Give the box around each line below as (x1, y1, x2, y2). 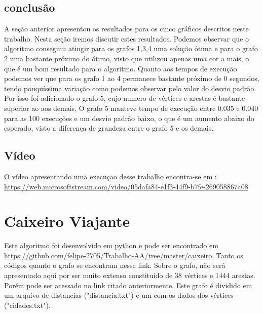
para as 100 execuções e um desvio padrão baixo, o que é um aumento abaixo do (4, 112, 254, 123)
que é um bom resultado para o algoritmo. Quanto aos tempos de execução (4, 63, 237, 73)
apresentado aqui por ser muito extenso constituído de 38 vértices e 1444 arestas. (4, 270, 255, 281)
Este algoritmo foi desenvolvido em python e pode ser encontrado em (4, 240, 218, 251)
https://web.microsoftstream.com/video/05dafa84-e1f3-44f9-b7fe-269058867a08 (4, 181, 248, 191)
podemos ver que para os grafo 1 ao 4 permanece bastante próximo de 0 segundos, (4, 73, 259, 84)
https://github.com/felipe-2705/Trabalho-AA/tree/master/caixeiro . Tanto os (4, 250, 243, 260)
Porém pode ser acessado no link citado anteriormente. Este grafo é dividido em (4, 280, 252, 290)
